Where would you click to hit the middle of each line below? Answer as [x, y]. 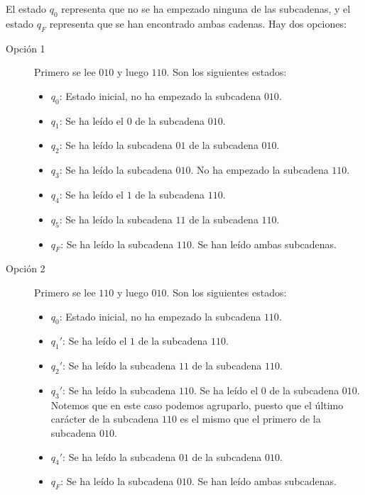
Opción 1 [26, 48]
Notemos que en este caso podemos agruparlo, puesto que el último [197, 405]
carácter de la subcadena [105, 419]
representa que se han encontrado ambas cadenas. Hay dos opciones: [198, 23]
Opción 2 [26, 268]
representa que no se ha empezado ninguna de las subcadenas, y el [206, 9]
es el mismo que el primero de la [250, 419]
